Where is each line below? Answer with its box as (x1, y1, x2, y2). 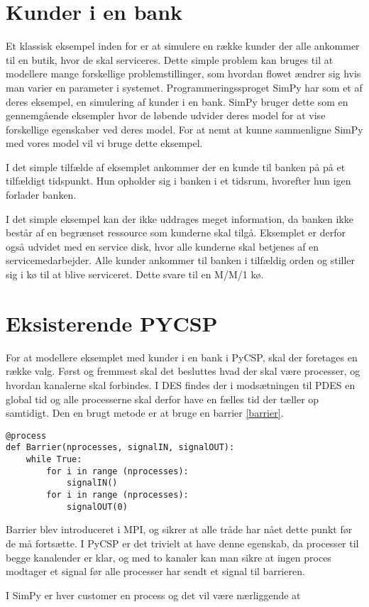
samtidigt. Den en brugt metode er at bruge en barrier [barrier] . (6, 405, 284, 420)
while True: (26, 454, 82, 465)
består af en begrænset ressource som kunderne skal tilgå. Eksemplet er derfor (6, 225, 346, 240)
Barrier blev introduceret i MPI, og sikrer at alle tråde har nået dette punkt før (6, 522, 353, 537)
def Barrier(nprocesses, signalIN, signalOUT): (6, 442, 235, 453)
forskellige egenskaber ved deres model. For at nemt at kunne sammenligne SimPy (6, 121, 363, 136)
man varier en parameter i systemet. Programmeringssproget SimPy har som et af (6, 80, 363, 94)
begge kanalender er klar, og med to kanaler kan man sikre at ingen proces (6, 549, 331, 564)
